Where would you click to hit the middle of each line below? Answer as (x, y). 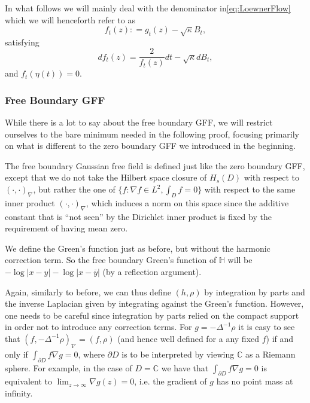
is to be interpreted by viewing (178, 354)
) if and (280, 338)
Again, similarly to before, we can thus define (88, 291)
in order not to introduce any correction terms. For (98, 327)
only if (16, 354)
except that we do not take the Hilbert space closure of (106, 177)
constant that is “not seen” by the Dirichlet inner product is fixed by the (138, 216)
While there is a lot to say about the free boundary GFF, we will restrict (139, 122)
